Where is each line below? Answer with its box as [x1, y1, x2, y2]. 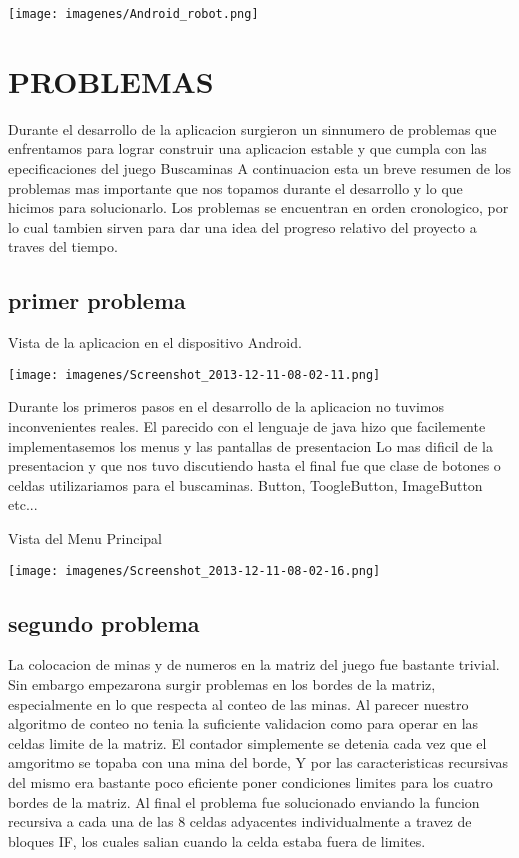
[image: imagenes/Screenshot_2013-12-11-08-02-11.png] [8, 367, 381, 382]
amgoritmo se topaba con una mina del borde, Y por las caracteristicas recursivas [8, 752, 509, 773]
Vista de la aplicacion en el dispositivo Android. [8, 332, 302, 353]
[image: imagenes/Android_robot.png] [8, 7, 259, 21]
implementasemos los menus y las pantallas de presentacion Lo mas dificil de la [8, 435, 493, 456]
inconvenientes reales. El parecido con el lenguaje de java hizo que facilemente [8, 415, 486, 436]
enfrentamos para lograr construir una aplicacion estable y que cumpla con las [8, 138, 487, 159]
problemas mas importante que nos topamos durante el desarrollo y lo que [8, 177, 463, 198]
